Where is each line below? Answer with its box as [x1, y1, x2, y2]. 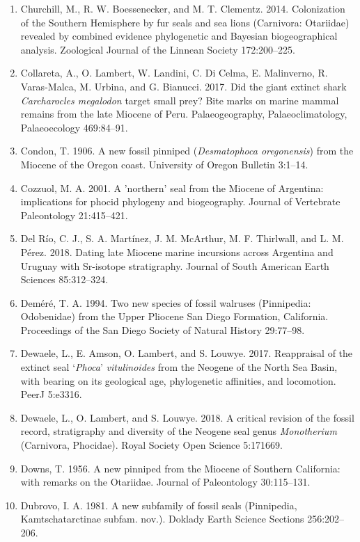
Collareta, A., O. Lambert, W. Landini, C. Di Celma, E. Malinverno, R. [20, 65, 328, 80]
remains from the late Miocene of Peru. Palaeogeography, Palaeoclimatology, [20, 106, 347, 121]
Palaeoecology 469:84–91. [20, 120, 128, 134]
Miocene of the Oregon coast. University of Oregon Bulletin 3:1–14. [20, 157, 308, 171]
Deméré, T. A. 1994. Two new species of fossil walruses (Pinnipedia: [20, 295, 311, 310]
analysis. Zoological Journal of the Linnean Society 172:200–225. [20, 42, 295, 56]
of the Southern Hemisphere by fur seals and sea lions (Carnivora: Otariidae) [20, 15, 350, 29]
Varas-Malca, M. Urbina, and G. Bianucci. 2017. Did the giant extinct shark [20, 79, 347, 93]
